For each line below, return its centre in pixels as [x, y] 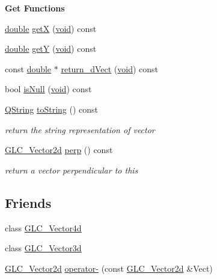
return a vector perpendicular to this [72, 170]
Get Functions [35, 8]
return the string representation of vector [80, 129]
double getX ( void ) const [51, 28]
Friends [28, 202]
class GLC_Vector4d [43, 227]
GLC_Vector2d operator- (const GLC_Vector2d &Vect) [109, 268]
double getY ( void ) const [51, 49]
